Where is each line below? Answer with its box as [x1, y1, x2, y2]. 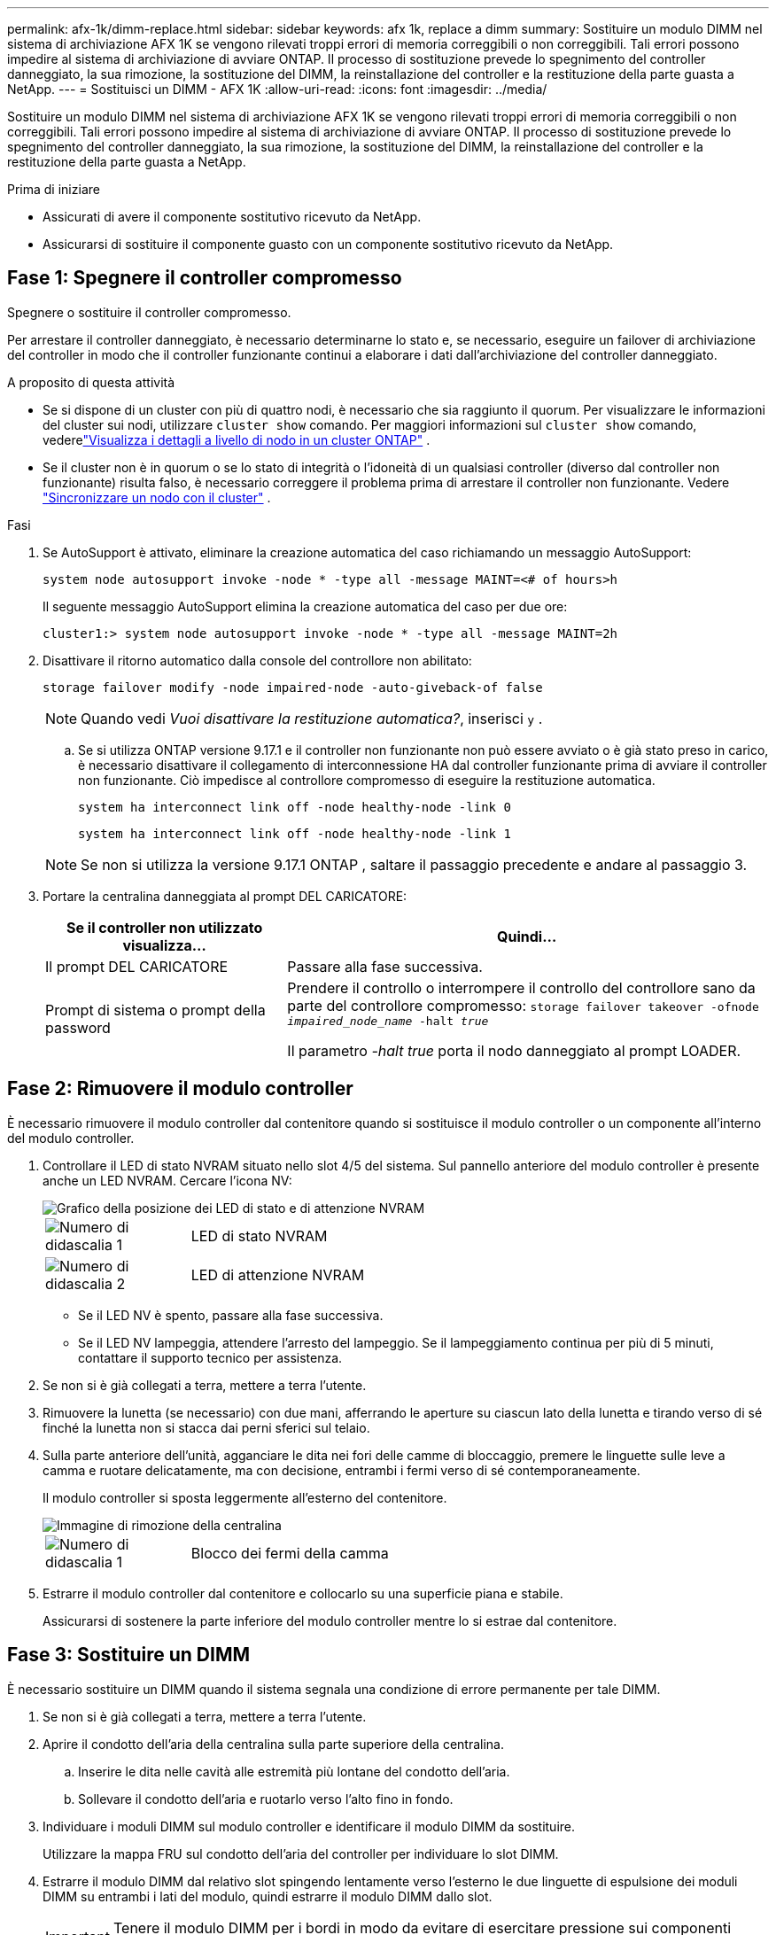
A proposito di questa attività [7, 374, 175, 390]
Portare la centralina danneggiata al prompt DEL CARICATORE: [43, 888, 407, 904]
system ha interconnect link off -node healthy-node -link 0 [78, 799, 511, 814]
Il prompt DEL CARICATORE [45, 957, 229, 975]
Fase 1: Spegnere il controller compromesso [7, 267, 402, 290]
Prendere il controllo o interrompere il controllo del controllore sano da [287, 978, 756, 997]
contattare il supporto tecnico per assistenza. [78, 1349, 343, 1365]
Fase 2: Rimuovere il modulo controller [7, 1077, 353, 1100]
